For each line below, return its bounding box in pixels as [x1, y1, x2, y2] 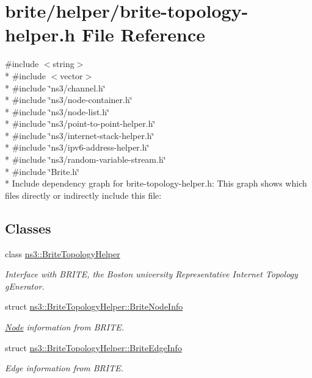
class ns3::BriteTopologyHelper [5, 247, 120, 260]
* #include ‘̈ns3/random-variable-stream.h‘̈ [5, 153, 166, 166]
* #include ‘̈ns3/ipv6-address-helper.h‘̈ [5, 141, 150, 154]
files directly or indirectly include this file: [5, 188, 162, 201]
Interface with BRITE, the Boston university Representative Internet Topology [5, 268, 298, 280]
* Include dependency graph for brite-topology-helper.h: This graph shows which [5, 177, 307, 190]
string [53, 57, 74, 70]
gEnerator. [5, 279, 45, 292]
